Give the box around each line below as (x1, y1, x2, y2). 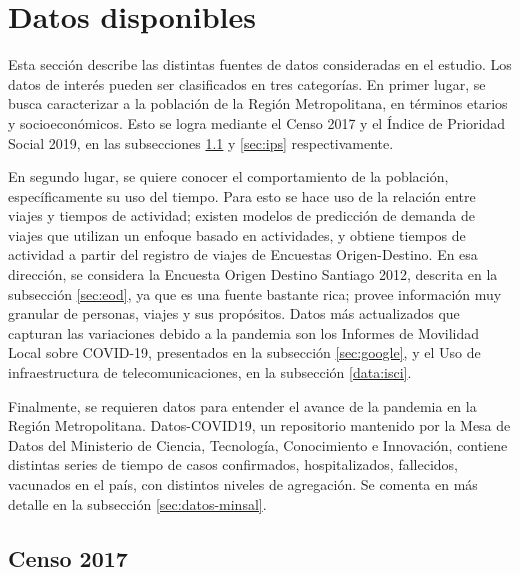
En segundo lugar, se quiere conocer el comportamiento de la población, (8, 166, 449, 187)
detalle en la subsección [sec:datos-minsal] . (8, 493, 267, 514)
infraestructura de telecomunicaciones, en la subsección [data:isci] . (8, 362, 412, 383)
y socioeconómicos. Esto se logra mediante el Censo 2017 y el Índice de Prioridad (8, 112, 506, 133)
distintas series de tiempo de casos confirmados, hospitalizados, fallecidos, (8, 454, 458, 475)
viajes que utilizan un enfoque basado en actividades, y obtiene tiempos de (8, 224, 466, 245)
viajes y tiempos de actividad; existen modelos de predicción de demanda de (8, 205, 476, 226)
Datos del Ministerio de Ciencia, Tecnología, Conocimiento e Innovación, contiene (8, 434, 508, 455)
